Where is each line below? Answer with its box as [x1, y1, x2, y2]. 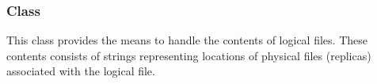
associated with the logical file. [6, 63, 155, 79]
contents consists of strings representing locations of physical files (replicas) [6, 47, 371, 63]
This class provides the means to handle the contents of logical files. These [6, 32, 367, 48]
